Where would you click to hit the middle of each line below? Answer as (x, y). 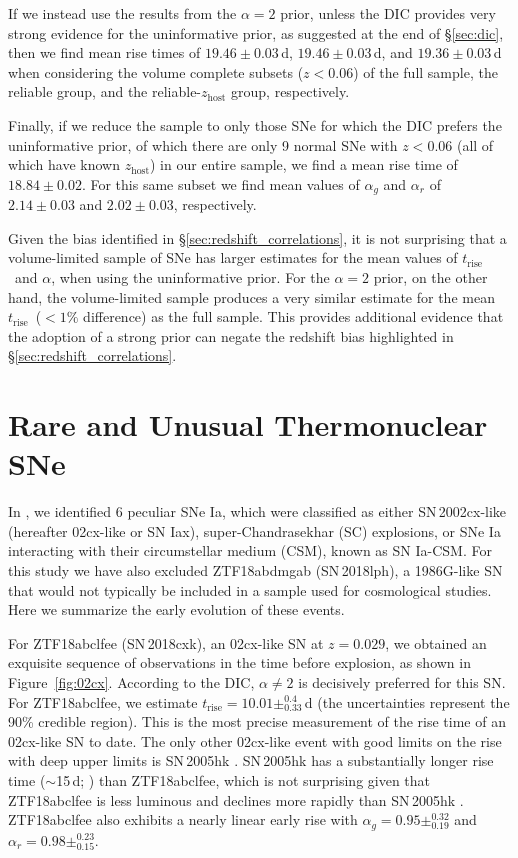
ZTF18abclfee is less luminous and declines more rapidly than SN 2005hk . (236, 799)
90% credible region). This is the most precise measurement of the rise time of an (257, 721)
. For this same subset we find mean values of (220, 183)
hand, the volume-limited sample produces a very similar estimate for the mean (251, 296)
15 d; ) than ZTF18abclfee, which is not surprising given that (243, 779)
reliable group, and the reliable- (105, 91)
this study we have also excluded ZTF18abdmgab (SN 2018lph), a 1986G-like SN (255, 570)
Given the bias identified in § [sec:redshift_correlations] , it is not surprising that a (257, 237)
